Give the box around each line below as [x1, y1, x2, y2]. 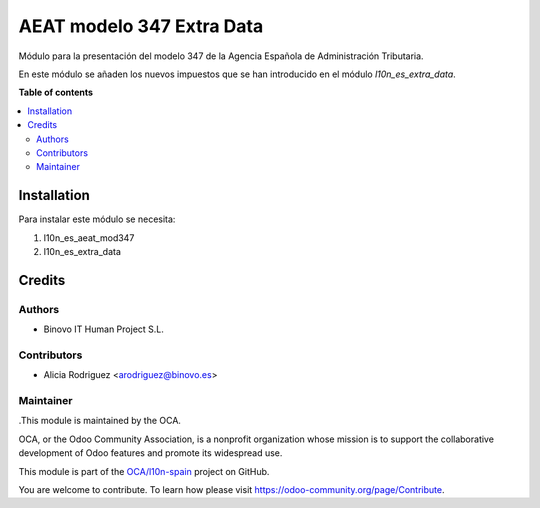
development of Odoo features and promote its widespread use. [18, 447, 283, 459]
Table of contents [18, 86, 94, 99]
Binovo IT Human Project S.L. [43, 323, 165, 335]
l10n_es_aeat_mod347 [43, 231, 135, 244]
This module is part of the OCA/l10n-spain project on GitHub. [18, 465, 270, 477]
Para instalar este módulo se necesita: [18, 213, 176, 225]
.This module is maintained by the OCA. [18, 415, 182, 427]
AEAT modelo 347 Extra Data [18, 15, 264, 37]
